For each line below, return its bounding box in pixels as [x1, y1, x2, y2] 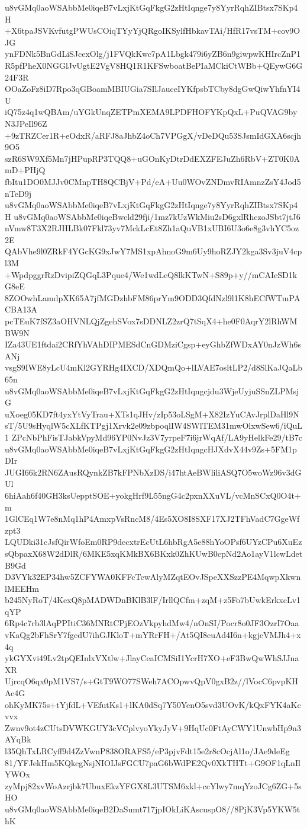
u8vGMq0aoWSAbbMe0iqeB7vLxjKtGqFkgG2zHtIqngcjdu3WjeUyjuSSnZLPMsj [5, 384, 299, 397]
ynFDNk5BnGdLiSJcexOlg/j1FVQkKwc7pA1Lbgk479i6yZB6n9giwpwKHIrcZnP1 [5, 47, 301, 60]
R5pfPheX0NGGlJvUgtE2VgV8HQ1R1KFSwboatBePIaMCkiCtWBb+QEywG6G [5, 59, 303, 71]
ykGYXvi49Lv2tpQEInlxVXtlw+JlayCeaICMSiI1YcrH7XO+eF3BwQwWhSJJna [5, 652, 299, 664]
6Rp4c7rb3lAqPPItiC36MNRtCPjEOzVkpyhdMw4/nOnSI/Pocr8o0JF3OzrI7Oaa [5, 617, 299, 629]
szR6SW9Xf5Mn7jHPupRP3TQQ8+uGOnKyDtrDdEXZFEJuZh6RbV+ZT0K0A [5, 152, 300, 164]
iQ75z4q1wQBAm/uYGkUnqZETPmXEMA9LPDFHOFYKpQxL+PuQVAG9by [5, 106, 298, 118]
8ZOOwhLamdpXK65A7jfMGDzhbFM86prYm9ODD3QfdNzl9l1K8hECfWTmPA [5, 291, 300, 304]
